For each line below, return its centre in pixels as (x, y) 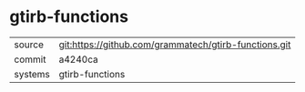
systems (32, 74)
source (29, 45)
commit (30, 59)
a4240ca (78, 59)
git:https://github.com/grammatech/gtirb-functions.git (175, 45)
